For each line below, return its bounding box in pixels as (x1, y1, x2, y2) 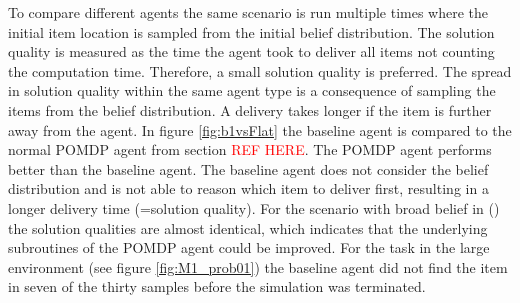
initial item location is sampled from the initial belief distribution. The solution (8, 21, 495, 42)
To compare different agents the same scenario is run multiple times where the (8, 2, 489, 22)
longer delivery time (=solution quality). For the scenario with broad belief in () (8, 197, 500, 218)
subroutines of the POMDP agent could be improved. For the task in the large (8, 237, 490, 258)
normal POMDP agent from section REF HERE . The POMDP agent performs (8, 139, 492, 160)
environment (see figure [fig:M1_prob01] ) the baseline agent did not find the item (8, 256, 508, 277)
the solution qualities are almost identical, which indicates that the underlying (8, 217, 488, 238)
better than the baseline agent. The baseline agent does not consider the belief (8, 158, 489, 179)
